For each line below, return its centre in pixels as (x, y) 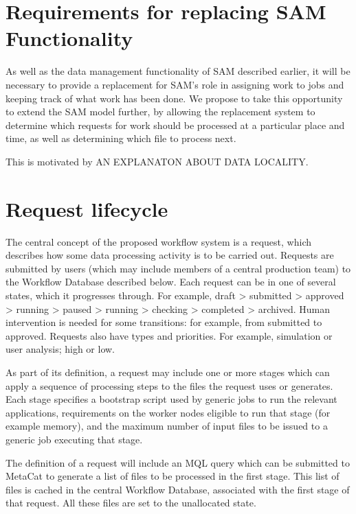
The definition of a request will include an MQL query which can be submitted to (178, 462)
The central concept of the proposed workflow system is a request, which (158, 241)
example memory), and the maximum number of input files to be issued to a (167, 426)
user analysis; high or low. (60, 349)
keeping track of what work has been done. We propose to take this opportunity (174, 98)
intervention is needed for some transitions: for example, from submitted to (164, 322)
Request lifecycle (87, 208)
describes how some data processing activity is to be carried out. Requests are (170, 255)
